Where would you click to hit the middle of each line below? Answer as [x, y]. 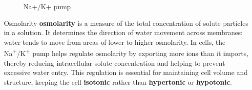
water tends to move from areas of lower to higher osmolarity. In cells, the [115, 42]
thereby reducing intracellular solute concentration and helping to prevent [115, 63]
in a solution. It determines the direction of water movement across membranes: [123, 32]
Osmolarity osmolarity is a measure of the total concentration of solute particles [126, 23]
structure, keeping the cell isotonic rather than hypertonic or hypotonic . [118, 81]
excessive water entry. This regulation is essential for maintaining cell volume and [126, 72]
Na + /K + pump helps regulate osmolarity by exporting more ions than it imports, [126, 53]
